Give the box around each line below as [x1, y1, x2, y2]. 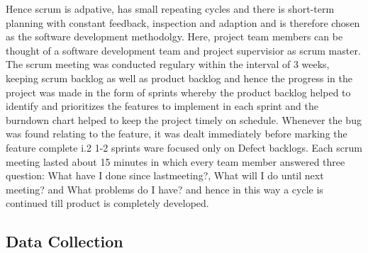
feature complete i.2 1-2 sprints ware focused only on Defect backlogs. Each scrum [6, 140, 362, 154]
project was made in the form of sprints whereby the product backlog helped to [6, 84, 351, 99]
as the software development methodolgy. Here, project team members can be [6, 29, 343, 44]
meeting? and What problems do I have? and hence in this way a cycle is [6, 181, 323, 196]
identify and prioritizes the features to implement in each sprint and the [6, 99, 319, 113]
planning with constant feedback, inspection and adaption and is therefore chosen [6, 15, 360, 30]
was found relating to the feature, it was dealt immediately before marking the [6, 126, 347, 141]
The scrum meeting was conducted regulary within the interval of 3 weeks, [6, 57, 330, 72]
